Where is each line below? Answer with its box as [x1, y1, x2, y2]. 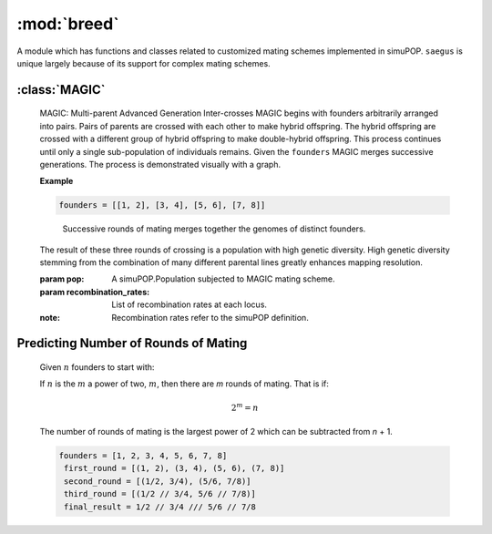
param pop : [39, 273, 85, 284]
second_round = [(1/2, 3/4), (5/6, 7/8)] [64, 476, 251, 487]
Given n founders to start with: [39, 362, 155, 373]
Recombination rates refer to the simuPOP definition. [111, 312, 309, 323]
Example [39, 176, 74, 187]
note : [39, 312, 61, 323]
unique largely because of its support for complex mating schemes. [16, 57, 271, 68]
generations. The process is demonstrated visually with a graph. [39, 159, 282, 169]
